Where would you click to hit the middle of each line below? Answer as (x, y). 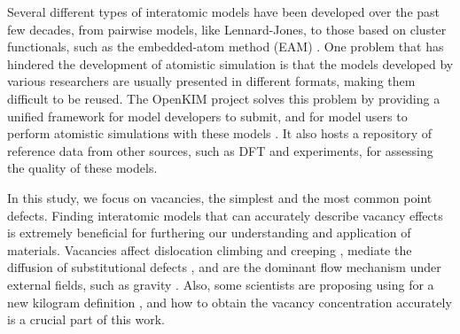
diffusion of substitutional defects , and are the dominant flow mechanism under (224, 267)
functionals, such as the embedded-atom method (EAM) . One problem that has (226, 47)
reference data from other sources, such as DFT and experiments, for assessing (220, 150)
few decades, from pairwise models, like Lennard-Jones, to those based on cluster (227, 29)
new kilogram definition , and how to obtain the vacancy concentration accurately (230, 302)
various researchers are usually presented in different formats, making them (211, 81)
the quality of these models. (82, 168)
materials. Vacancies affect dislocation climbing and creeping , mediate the (210, 249)
